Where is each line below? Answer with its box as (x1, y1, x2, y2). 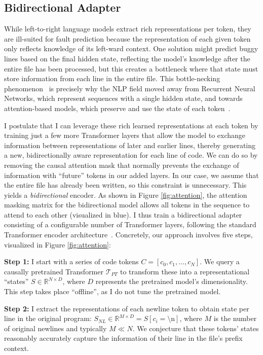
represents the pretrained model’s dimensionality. (95, 276, 248, 287)
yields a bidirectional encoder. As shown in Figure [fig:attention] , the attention (4, 189, 247, 200)
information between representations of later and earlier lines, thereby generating (4, 139, 256, 150)
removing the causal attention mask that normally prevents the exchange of (4, 159, 239, 170)
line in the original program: (4, 313, 92, 324)
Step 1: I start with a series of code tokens (4, 256, 139, 267)
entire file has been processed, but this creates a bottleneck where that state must (4, 63, 258, 74)
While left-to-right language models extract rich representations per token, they (4, 23, 251, 34)
